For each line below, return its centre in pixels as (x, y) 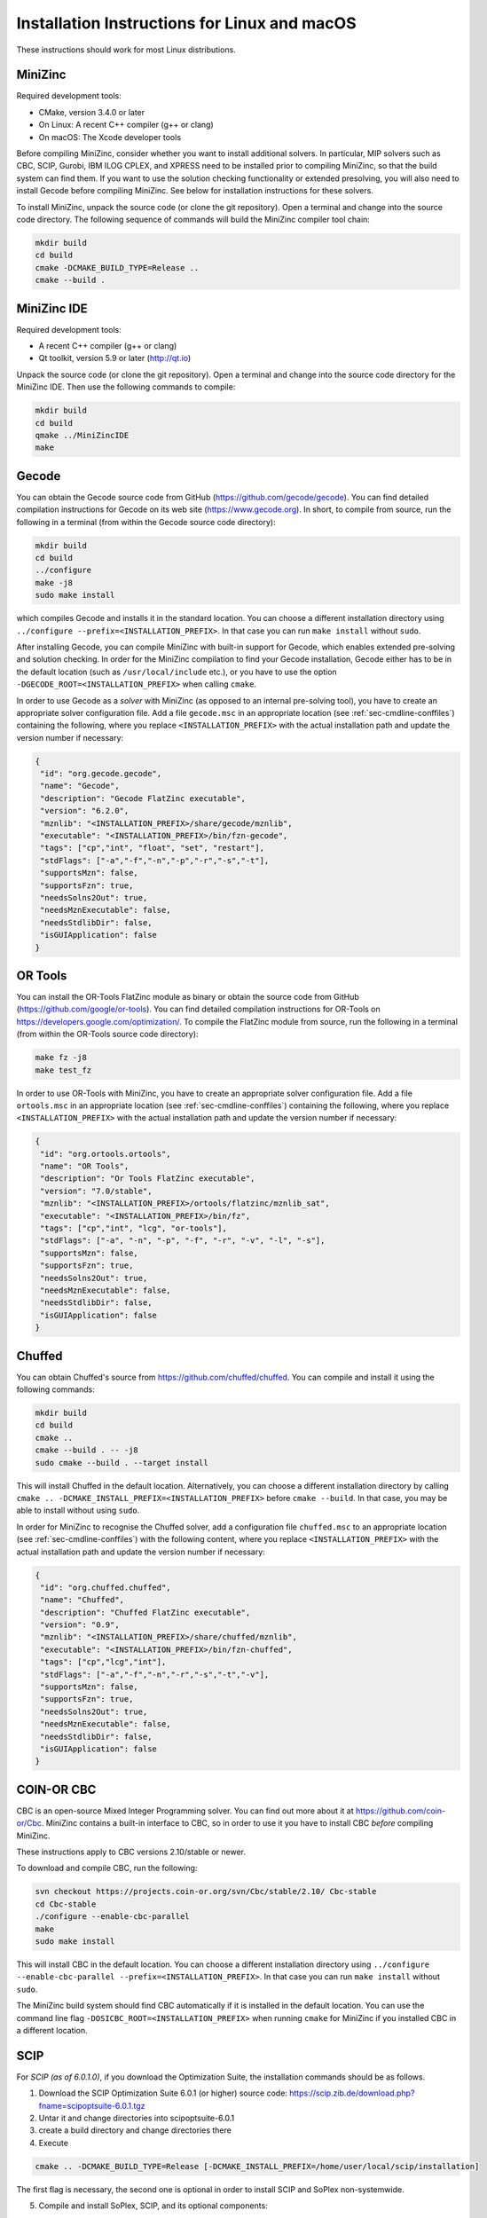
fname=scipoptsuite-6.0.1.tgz (92, 2105)
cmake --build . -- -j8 (87, 1450)
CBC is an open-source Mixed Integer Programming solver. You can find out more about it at (185, 1811)
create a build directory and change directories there (135, 2130)
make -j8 (54, 582)
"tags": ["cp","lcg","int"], (103, 1662)
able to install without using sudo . (78, 1510)
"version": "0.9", (80, 1625)
